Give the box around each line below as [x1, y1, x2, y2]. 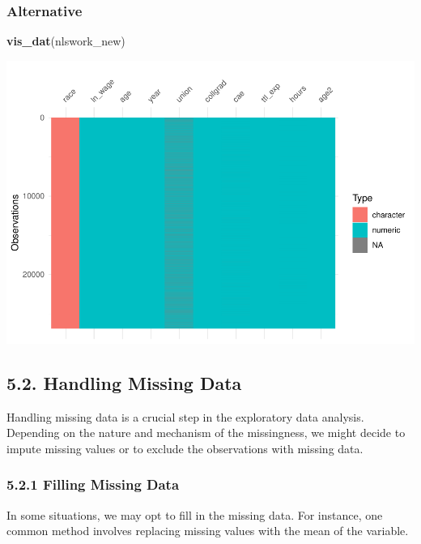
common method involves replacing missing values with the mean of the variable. [6, 522, 409, 539]
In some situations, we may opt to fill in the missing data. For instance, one [6, 506, 383, 523]
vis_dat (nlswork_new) [6, 32, 125, 49]
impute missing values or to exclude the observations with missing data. [6, 439, 364, 456]
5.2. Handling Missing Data [6, 370, 242, 395]
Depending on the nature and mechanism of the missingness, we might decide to [6, 424, 406, 441]
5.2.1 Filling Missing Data [6, 474, 180, 495]
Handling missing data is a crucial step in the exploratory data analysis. [6, 408, 364, 425]
